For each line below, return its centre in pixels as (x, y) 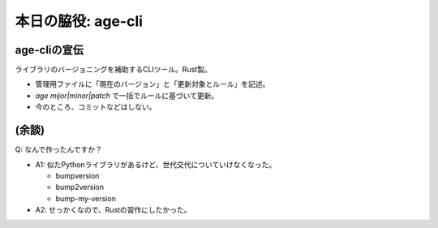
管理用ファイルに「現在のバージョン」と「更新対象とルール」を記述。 (152, 84)
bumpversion (77, 175)
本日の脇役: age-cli (79, 21)
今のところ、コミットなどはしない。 (96, 107)
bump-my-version (86, 198)
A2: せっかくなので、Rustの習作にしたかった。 (113, 210)
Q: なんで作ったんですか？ (59, 149)
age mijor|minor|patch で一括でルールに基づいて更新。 (127, 95)
